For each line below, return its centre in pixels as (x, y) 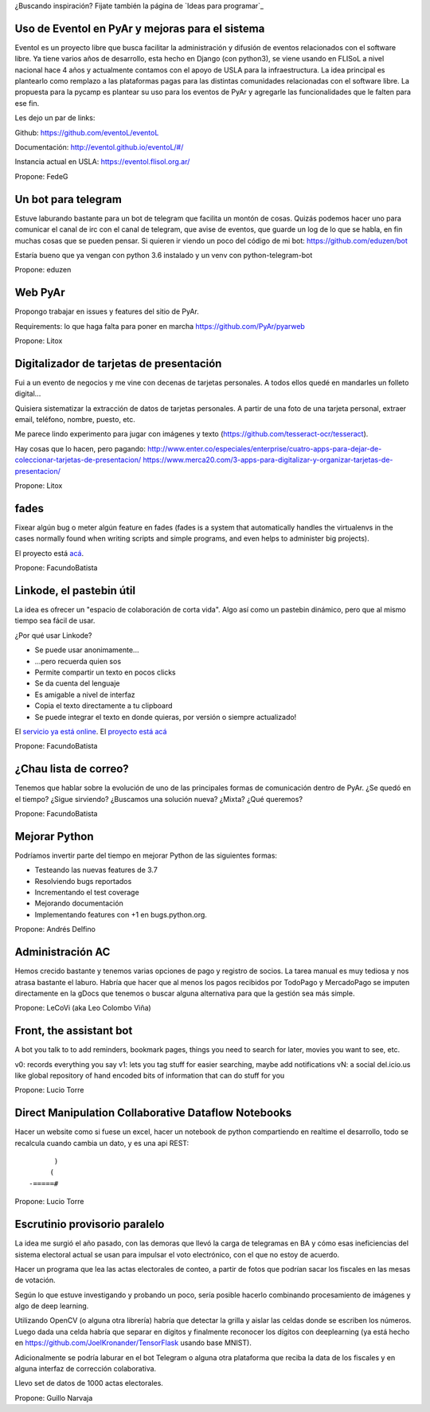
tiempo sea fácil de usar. (55, 620)
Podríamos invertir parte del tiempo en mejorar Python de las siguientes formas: (146, 855)
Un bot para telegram (68, 199)
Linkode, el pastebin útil (75, 591)
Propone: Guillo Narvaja (54, 1398)
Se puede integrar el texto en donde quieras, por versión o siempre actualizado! (166, 717)
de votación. (35, 1280)
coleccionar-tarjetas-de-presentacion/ (78, 460)
